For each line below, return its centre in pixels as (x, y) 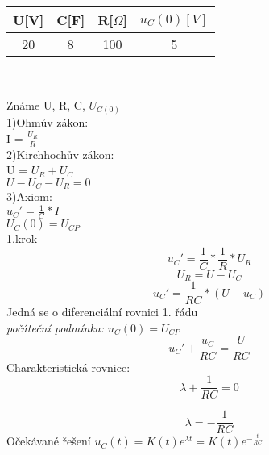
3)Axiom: (29, 196)
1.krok (22, 238)
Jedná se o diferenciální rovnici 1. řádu (102, 312)
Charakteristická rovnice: (68, 367)
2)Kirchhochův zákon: (60, 154)
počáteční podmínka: (56, 327)
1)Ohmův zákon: (48, 122)
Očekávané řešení (49, 441)
